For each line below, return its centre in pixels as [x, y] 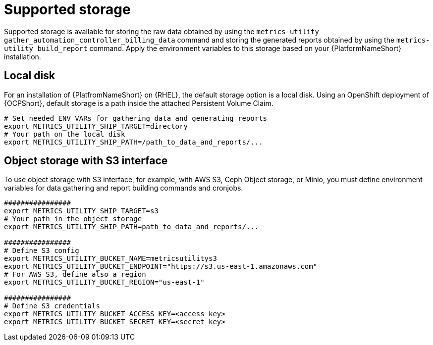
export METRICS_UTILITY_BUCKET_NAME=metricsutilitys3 [110, 259]
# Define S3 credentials [52, 306]
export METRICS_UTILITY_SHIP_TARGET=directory [96, 126]
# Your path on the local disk [65, 134]
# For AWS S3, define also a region [75, 274]
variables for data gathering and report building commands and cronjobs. [124, 188]
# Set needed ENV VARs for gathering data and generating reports [136, 118]
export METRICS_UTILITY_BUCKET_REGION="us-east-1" [104, 282]
